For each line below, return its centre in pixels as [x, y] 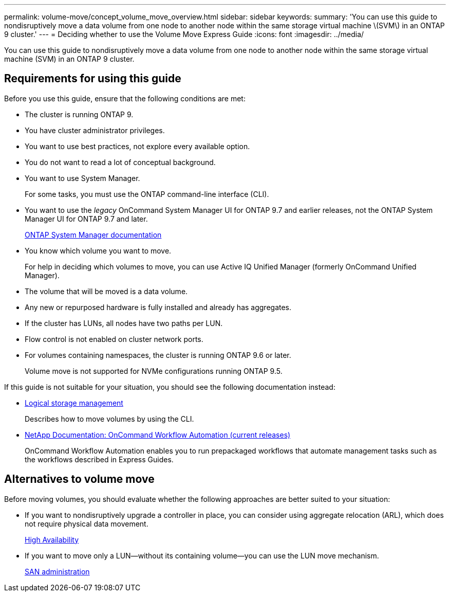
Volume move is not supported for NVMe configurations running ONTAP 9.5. [154, 371]
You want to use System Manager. [82, 178]
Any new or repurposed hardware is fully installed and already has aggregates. [158, 307]
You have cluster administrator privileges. [95, 130]
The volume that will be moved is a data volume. [106, 291]
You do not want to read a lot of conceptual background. [120, 162]
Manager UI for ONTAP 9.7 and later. [86, 219]
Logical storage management [74, 403]
